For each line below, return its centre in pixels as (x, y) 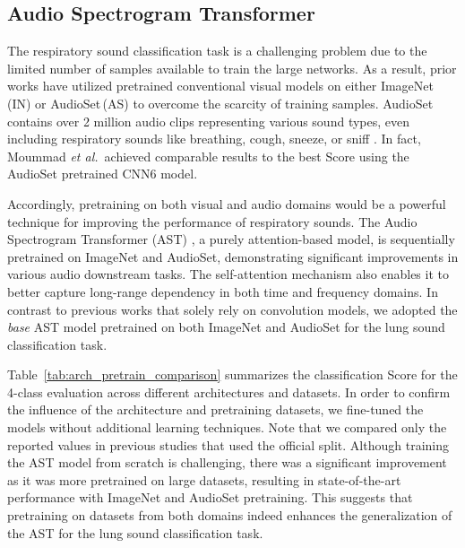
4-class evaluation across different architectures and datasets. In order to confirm (229, 391)
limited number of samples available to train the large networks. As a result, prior (232, 68)
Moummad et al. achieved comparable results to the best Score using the (208, 156)
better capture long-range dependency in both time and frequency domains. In (223, 291)
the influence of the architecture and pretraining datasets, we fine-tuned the (215, 409)
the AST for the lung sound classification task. (135, 532)
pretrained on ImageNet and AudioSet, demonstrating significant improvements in (233, 256)
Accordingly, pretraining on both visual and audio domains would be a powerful (227, 203)
